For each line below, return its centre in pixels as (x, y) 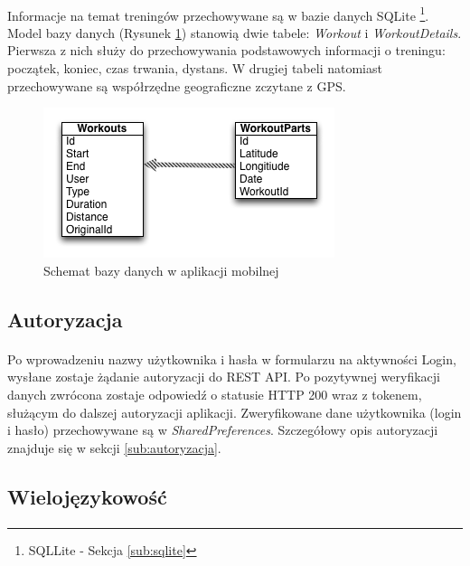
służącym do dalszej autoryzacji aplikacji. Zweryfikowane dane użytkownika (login (235, 412)
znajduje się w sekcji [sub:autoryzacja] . (114, 447)
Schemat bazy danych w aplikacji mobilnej (161, 270)
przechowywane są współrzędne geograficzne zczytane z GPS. (177, 85)
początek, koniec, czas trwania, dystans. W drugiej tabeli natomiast (195, 68)
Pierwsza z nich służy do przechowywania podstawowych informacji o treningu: (226, 50)
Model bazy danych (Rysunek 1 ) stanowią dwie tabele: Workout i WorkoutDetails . (235, 32)
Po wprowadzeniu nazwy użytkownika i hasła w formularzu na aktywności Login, (232, 358)
